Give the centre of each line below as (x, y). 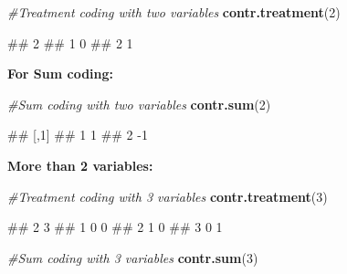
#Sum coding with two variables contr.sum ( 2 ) (139, 104)
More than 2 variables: (80, 165)
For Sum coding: (61, 74)
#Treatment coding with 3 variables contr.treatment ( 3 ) (168, 196)
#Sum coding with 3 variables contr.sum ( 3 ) (133, 257)
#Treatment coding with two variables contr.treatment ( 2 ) (174, 12)
